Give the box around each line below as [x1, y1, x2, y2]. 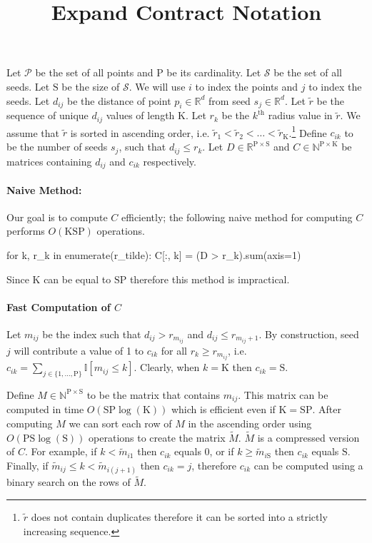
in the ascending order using [188, 415, 312, 430]
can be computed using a [253, 457, 363, 472]
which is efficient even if [171, 402, 276, 417]
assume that [6, 125, 60, 140]
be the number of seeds [6, 139, 108, 154]
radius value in [268, 108, 333, 123]
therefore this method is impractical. [129, 271, 290, 286]
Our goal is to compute [6, 209, 108, 224]
